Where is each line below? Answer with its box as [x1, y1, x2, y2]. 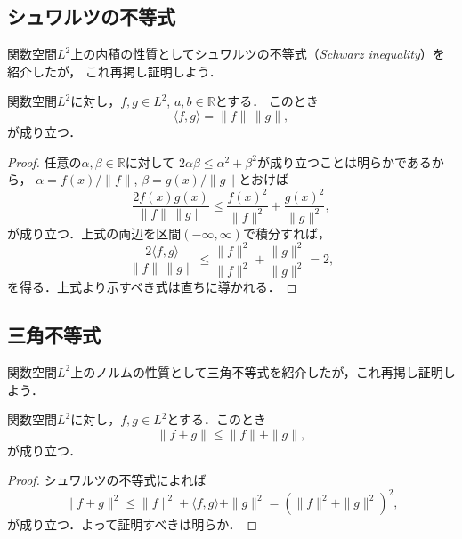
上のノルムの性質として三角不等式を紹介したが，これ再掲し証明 [70, 362, 443, 381]
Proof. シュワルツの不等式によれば [7, 471, 207, 489]
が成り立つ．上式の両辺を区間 [7, 223, 182, 242]
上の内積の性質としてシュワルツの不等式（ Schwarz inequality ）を [70, 44, 445, 63]
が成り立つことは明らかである [256, 152, 432, 171]
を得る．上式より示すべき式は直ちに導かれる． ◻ [7, 278, 297, 296]
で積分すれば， [242, 223, 330, 242]
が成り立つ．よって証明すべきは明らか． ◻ [7, 515, 258, 534]
